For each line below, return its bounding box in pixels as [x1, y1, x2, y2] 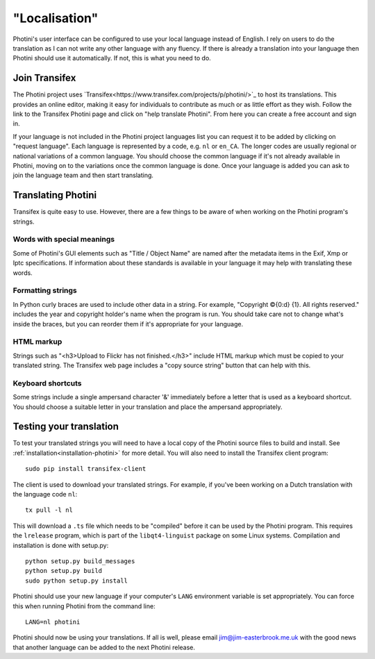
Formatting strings [12, 285, 78, 295]
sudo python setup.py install [25, 576, 128, 585]
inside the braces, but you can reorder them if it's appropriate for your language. [12, 319, 243, 328]
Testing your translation [12, 421, 119, 433]
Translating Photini [12, 190, 97, 201]
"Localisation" [12, 10, 99, 26]
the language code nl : [12, 490, 78, 499]
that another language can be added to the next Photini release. [12, 643, 196, 651]
